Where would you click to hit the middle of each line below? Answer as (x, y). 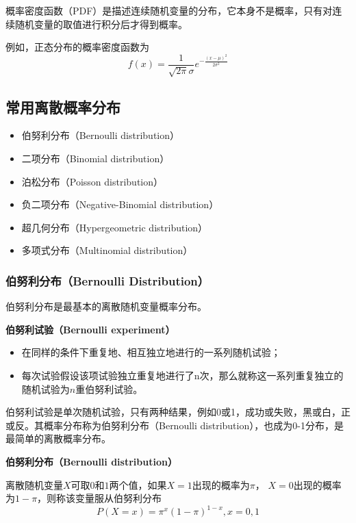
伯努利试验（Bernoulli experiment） (90, 329)
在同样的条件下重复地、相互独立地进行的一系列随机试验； (151, 352)
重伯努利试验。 (109, 388)
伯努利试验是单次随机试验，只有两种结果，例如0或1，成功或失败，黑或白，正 (178, 412)
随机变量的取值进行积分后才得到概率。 (101, 24)
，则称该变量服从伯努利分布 (100, 498)
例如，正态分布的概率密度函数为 (77, 47)
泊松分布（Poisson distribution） (92, 181)
